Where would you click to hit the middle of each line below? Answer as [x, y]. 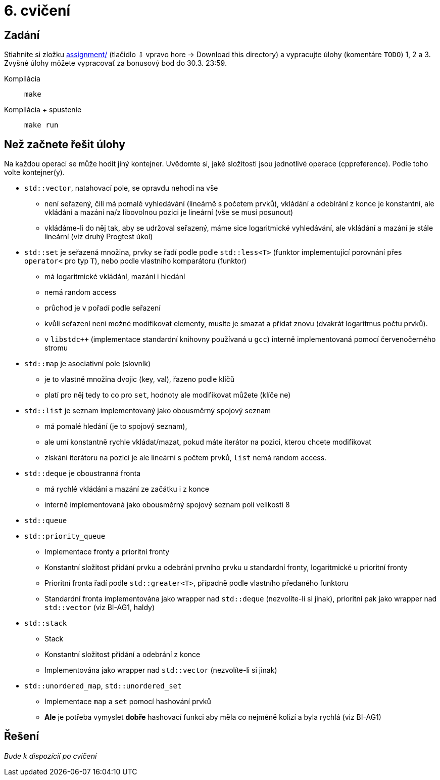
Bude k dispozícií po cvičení [51, 756]
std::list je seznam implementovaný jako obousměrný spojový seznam [148, 411]
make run [41, 125]
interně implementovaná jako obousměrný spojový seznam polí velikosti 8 [167, 505]
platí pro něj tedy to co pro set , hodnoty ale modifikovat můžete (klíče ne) [168, 395]
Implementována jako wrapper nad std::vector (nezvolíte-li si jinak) [161, 670]
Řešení [22, 736]
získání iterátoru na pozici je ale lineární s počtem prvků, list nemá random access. [186, 458]
